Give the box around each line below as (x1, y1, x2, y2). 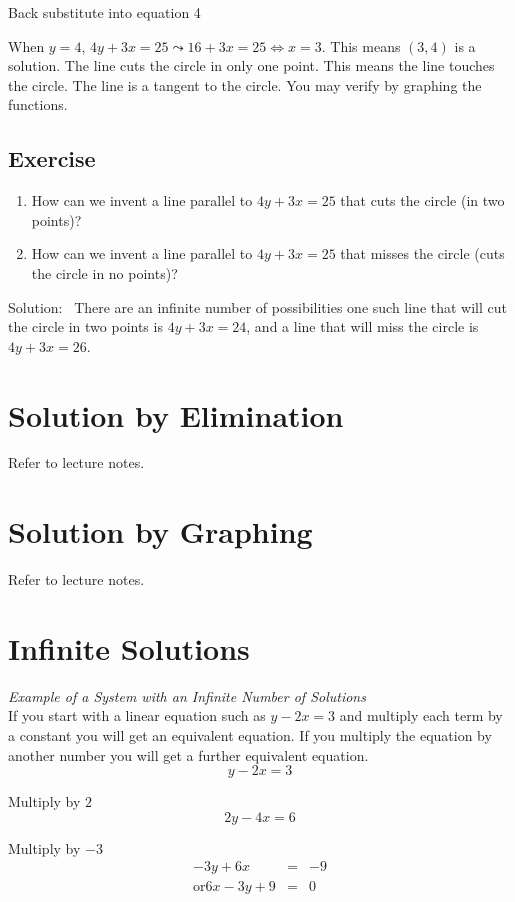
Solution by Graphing (8, 511, 313, 552)
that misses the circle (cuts (340, 243, 505, 264)
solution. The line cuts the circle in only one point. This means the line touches (8, 55, 495, 76)
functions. (8, 94, 68, 115)
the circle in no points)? (31, 262, 178, 283)
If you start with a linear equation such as (8, 705, 266, 726)
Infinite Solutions (8, 627, 250, 668)
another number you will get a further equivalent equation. (8, 744, 369, 765)
